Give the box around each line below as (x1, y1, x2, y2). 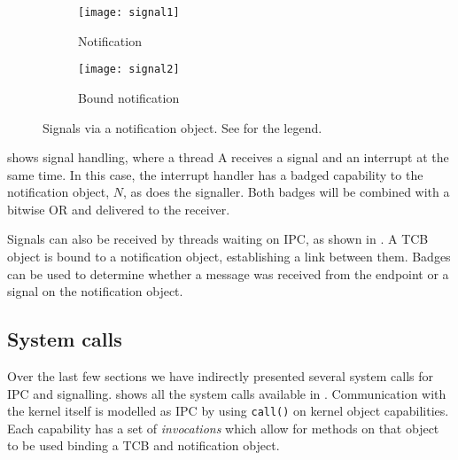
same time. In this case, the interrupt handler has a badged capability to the (7, 165, 423, 183)
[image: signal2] (78, 63, 180, 76)
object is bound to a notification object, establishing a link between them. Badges (7, 247, 451, 266)
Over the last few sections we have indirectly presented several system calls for (7, 367, 433, 386)
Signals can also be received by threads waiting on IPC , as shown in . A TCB (7, 230, 429, 248)
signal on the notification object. (7, 282, 183, 300)
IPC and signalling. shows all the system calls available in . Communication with (7, 384, 446, 402)
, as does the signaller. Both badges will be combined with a (123, 183, 450, 201)
